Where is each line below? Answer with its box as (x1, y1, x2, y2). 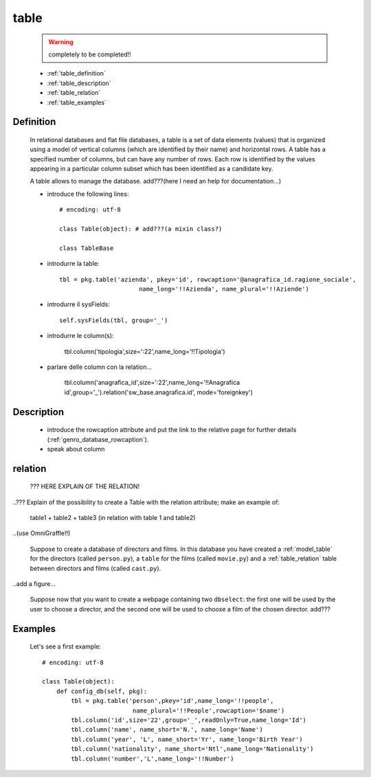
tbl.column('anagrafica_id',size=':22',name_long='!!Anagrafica (64, 379, 240, 387)
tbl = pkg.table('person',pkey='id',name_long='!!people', (71, 697, 274, 705)
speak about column (47, 444, 105, 453)
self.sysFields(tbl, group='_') (59, 316, 168, 324)
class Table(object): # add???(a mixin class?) (59, 225, 223, 233)
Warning (48, 38, 74, 46)
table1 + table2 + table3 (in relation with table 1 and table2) (30, 514, 196, 522)
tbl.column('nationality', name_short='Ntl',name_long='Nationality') (71, 745, 314, 753)
